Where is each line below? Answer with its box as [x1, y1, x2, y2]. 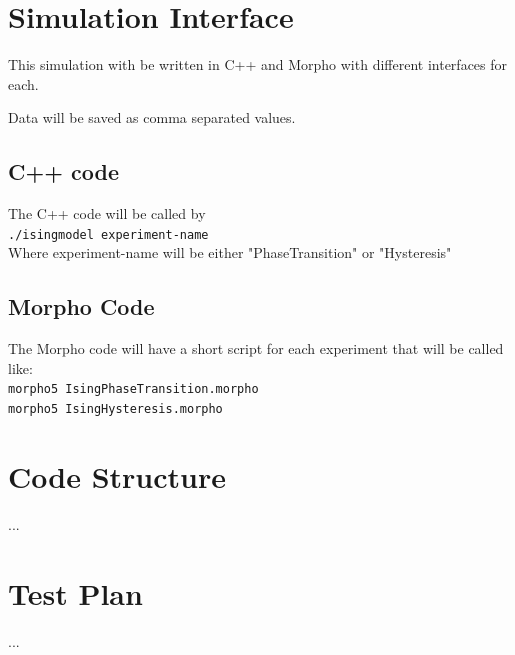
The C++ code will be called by [8, 203, 206, 224]
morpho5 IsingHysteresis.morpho [8, 402, 223, 416]
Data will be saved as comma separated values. [8, 107, 296, 128]
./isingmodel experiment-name [8, 227, 209, 242]
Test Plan [8, 572, 143, 613]
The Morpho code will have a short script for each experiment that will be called [8, 338, 504, 359]
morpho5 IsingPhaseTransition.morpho [8, 382, 259, 397]
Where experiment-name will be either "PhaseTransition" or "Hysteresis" [8, 242, 452, 263]
